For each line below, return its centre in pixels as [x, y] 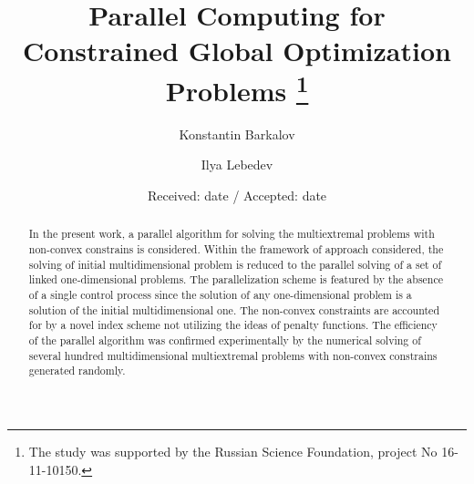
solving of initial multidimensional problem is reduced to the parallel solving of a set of [235, 264]
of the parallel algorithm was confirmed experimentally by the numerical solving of [225, 340]
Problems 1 [237, 88]
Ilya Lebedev [237, 165]
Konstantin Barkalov [237, 134]
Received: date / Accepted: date [237, 196]
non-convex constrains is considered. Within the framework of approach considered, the [236, 249]
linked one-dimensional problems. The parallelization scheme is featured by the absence [236, 279]
